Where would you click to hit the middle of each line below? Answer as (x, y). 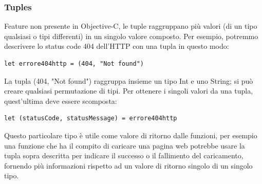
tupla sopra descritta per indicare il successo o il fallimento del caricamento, (124, 155)
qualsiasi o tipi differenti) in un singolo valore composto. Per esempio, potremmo (131, 36)
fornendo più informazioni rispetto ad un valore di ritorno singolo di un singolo (128, 165)
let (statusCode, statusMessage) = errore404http (91, 118)
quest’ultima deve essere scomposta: (61, 100)
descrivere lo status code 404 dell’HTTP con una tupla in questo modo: (117, 46)
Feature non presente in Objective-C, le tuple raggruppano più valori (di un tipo (131, 26)
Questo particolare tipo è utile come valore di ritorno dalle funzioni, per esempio (131, 135)
